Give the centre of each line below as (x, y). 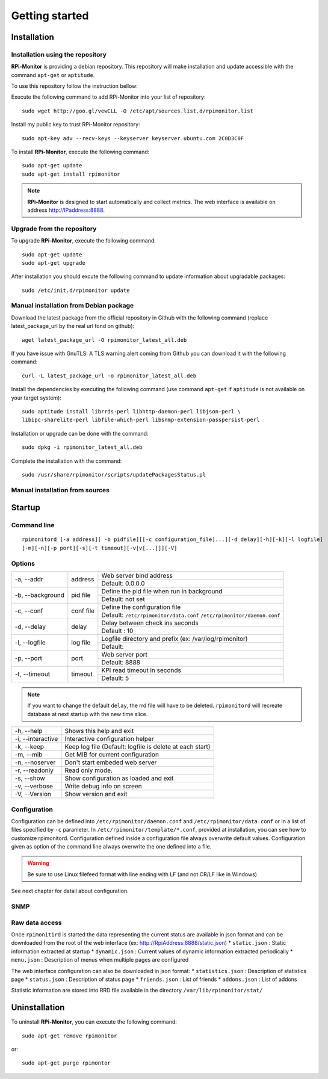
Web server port (124, 654)
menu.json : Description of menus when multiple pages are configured (100, 960)
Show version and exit (96, 794)
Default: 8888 (121, 662)
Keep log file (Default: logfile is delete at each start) (138, 747)
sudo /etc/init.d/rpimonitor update (76, 290)
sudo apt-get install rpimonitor (71, 174)
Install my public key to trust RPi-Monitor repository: (76, 125)
